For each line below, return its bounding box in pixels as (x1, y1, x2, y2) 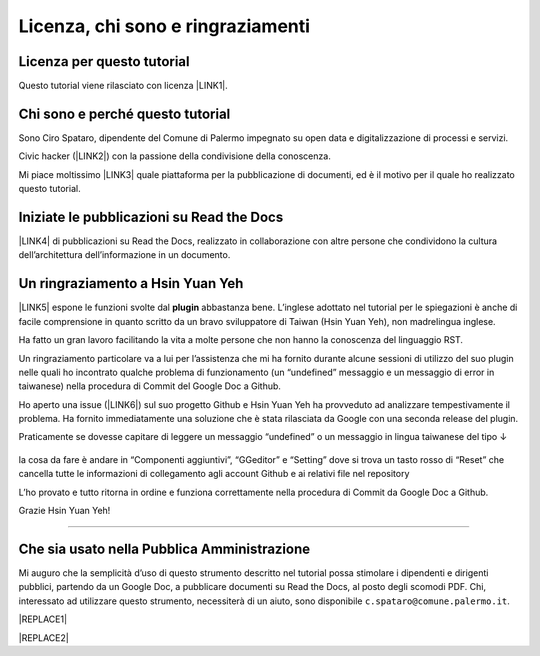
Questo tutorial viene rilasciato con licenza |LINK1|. (18, 80, 229, 92)
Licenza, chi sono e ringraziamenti (18, 15, 310, 37)
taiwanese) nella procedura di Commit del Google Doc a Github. (18, 380, 282, 392)
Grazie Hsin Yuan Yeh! (18, 505, 111, 517)
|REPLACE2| (18, 631, 69, 644)
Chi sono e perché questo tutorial (18, 105, 231, 122)
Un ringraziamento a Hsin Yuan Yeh (18, 275, 244, 292)
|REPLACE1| (18, 613, 68, 625)
